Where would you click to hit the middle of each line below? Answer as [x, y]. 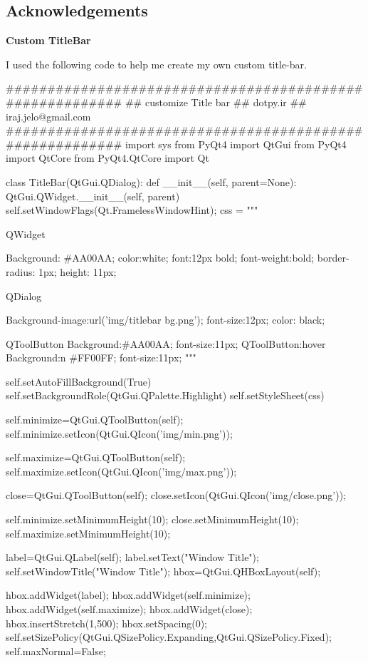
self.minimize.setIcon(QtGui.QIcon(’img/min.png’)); [119, 433]
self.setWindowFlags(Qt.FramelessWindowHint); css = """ [132, 210]
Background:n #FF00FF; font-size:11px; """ [101, 358]
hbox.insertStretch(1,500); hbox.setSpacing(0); [107, 623]
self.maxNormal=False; [56, 651]
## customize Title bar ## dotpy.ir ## [216, 102]
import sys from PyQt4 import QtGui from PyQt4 [236, 144]
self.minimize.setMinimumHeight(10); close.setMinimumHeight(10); [152, 519]
